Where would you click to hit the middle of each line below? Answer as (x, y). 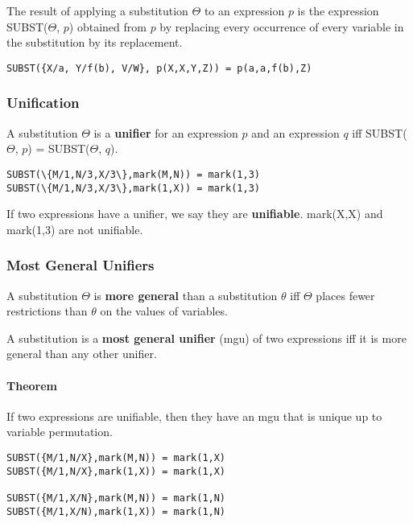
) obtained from (107, 26)
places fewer (345, 295)
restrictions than (47, 311)
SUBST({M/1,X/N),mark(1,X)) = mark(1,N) (116, 511)
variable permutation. (60, 432)
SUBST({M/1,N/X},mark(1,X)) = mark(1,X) (116, 471)
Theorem (32, 385)
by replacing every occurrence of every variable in (282, 26)
